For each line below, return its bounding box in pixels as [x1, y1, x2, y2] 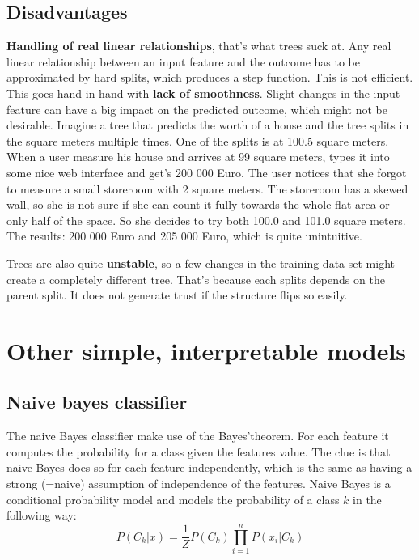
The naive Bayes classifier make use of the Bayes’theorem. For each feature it [6, 427, 389, 444]
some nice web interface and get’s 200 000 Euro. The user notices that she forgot [6, 163, 407, 180]
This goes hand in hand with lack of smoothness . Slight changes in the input [6, 84, 400, 101]
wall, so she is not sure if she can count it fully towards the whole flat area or [6, 196, 390, 213]
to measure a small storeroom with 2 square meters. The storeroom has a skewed [6, 180, 408, 197]
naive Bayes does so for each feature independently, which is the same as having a [6, 459, 413, 476]
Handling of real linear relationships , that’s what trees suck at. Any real [6, 37, 391, 54]
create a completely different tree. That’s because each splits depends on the [6, 270, 385, 287]
